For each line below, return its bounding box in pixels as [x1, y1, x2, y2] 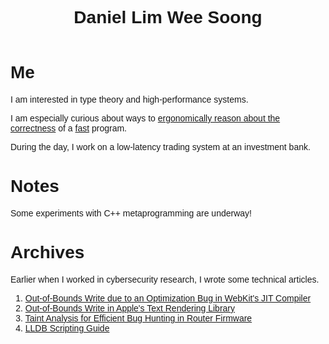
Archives [10, 242, 85, 263]
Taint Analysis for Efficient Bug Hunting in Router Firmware [24, 312, 253, 324]
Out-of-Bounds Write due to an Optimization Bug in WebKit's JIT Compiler [24, 292, 312, 304]
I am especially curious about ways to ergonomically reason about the [10, 112, 281, 124]
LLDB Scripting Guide [24, 322, 110, 334]
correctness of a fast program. [10, 122, 127, 134]
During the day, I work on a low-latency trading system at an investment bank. [10, 141, 311, 152]
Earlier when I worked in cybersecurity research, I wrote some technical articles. [10, 273, 320, 285]
